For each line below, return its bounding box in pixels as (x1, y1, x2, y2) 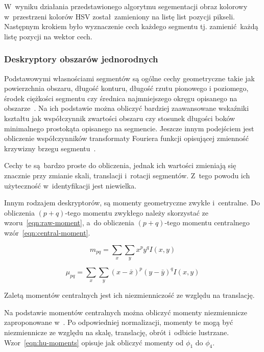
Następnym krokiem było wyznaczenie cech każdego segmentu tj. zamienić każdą (4, 21, 258, 32)
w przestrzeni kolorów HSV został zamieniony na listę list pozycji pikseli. (4, 11, 235, 21)
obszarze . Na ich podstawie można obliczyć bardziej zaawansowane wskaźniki (4, 103, 249, 113)
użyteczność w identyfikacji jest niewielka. (4, 180, 137, 191)
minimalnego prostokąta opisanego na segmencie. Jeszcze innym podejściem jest (4, 123, 254, 133)
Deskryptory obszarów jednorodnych (4, 53, 158, 65)
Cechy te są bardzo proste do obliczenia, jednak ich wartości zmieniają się (4, 160, 236, 171)
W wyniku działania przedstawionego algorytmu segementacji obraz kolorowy (4, 1, 248, 11)
